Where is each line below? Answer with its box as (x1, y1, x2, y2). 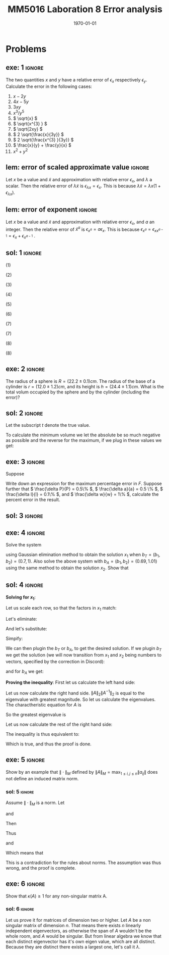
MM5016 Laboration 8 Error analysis (8, 4, 162, 15)
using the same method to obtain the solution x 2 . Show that (6, 565, 129, 572)
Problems (6, 43, 47, 55)
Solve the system (6, 542, 42, 548)
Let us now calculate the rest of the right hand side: (6, 721, 113, 728)
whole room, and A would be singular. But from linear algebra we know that (6, 933, 161, 939)
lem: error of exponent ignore (6, 206, 98, 214)
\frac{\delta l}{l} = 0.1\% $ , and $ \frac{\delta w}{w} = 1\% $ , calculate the (6, 491, 159, 497)
